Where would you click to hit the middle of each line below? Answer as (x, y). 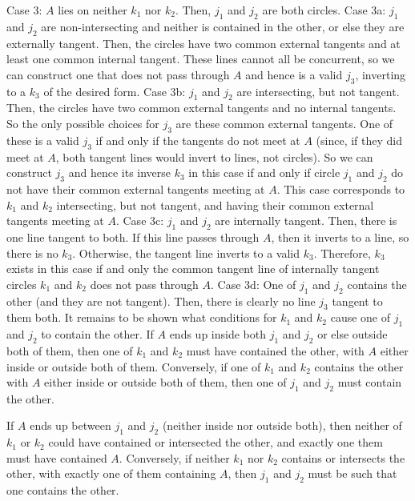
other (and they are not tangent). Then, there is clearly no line (161, 301)
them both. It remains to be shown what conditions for (142, 317)
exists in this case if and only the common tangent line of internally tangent (193, 269)
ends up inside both (218, 334)
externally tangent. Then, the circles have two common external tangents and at (203, 43)
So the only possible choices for (83, 123)
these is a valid (43, 140)
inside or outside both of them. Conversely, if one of (134, 366)
